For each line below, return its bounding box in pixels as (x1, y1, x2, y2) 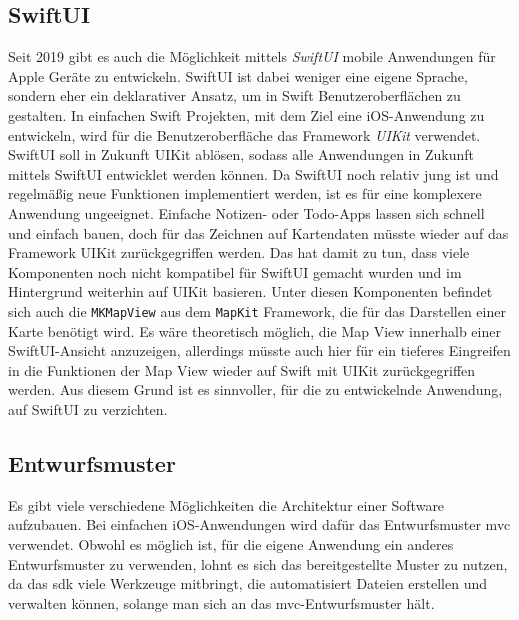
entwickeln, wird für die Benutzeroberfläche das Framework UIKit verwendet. (8, 124, 481, 145)
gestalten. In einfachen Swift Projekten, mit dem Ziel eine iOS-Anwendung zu (8, 104, 485, 125)
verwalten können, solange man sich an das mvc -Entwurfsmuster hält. (8, 592, 435, 613)
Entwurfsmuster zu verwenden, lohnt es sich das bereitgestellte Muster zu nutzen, (8, 553, 508, 574)
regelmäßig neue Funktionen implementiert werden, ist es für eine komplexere (8, 183, 482, 204)
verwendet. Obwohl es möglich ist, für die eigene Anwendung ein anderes (8, 533, 454, 554)
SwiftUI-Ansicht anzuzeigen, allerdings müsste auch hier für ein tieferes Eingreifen (8, 340, 511, 361)
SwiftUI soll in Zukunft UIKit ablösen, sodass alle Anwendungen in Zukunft (8, 144, 474, 165)
